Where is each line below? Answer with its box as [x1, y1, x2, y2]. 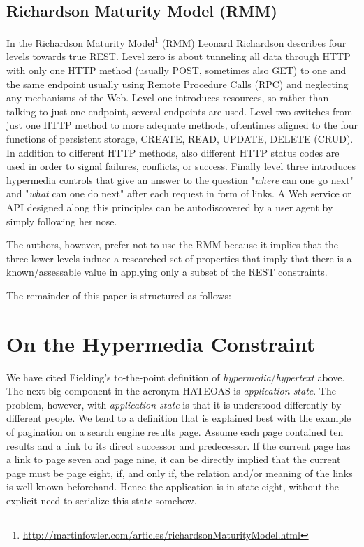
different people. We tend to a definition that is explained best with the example [6, 411, 351, 425]
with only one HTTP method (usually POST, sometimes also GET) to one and [6, 63, 347, 78]
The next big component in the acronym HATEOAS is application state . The [6, 383, 336, 398]
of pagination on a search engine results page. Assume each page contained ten [6, 425, 344, 439]
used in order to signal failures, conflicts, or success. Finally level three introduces [6, 159, 356, 173]
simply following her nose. [6, 213, 117, 228]
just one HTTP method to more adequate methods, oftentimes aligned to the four [6, 118, 358, 132]
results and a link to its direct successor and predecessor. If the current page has [6, 438, 351, 453]
